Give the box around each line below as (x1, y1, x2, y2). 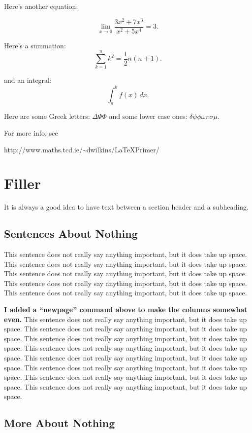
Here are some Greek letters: (4, 111, 90, 121)
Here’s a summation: (4, 40, 66, 50)
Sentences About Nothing (4, 226, 138, 241)
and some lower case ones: (109, 111, 188, 121)
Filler (4, 173, 41, 193)
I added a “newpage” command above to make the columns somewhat (4, 304, 248, 315)
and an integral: (4, 75, 52, 85)
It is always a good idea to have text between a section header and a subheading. (4, 202, 249, 212)
